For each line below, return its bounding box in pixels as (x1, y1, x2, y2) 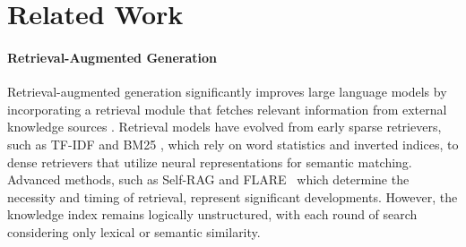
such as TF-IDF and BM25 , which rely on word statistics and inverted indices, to (7, 134, 459, 153)
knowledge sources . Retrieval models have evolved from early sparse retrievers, (7, 117, 442, 136)
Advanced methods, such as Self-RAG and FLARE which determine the (7, 170, 410, 189)
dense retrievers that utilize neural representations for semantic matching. (7, 152, 412, 171)
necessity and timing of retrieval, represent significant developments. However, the (7, 187, 458, 206)
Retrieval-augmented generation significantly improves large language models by (7, 82, 447, 101)
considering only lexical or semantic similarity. (7, 222, 261, 241)
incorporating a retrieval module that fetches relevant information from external (7, 99, 447, 118)
